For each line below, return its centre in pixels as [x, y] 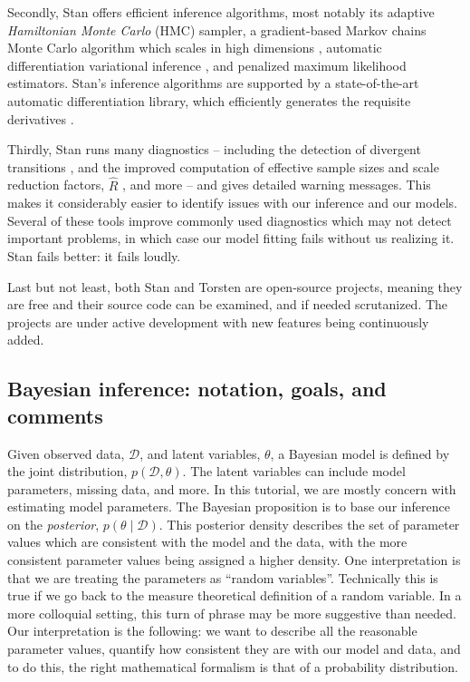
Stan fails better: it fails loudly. [94, 255]
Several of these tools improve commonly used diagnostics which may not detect [230, 220]
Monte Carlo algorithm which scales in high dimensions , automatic [195, 48]
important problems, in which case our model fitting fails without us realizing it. [231, 238]
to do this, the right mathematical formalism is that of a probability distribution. [233, 666]
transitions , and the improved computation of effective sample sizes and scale [223, 166]
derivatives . [41, 118]
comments [55, 415]
